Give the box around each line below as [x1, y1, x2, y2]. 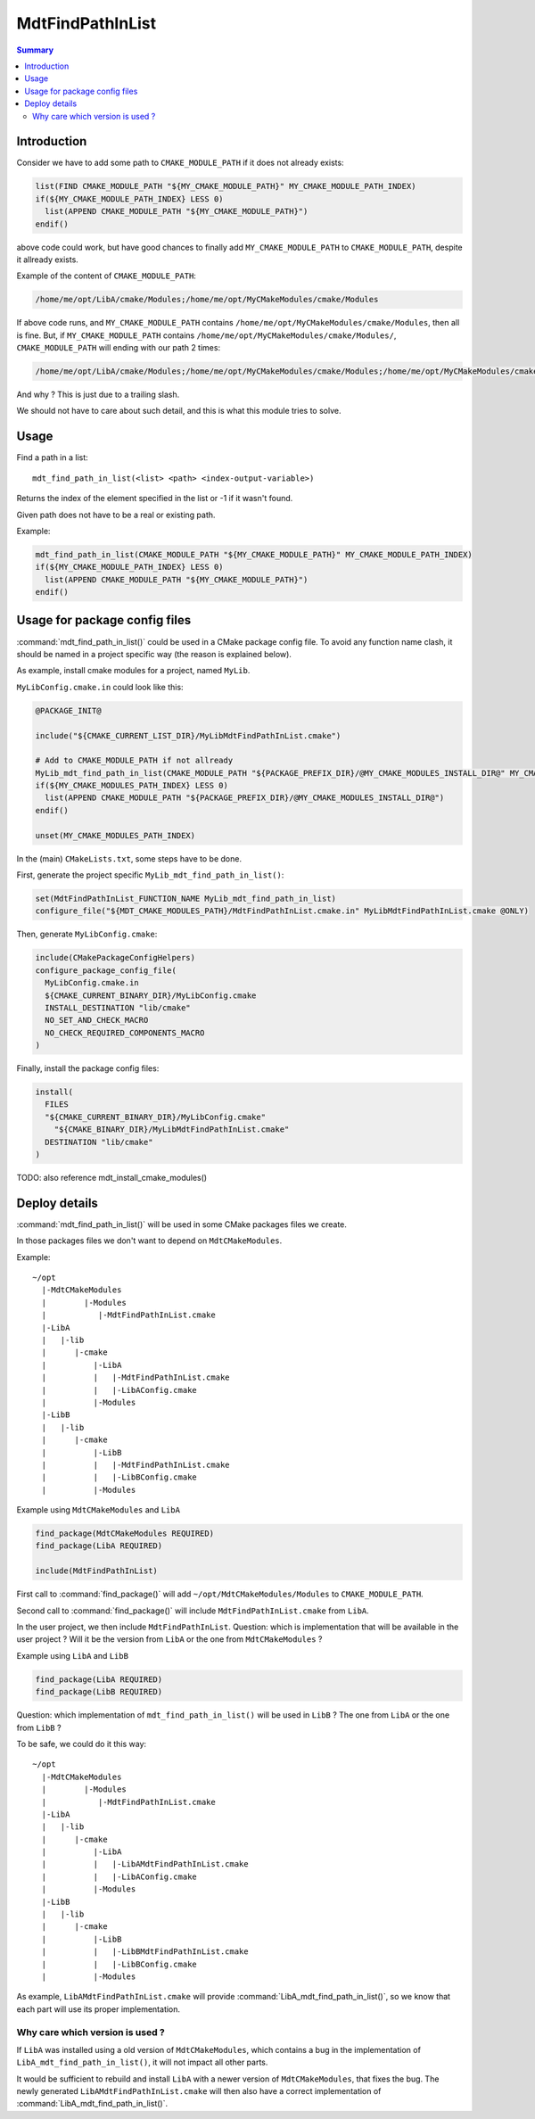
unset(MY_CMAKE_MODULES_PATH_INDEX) [35, 830, 196, 840]
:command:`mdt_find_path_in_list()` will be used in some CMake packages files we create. [16, 1218, 348, 1230]
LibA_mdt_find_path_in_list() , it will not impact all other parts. [16, 2057, 268, 2068]
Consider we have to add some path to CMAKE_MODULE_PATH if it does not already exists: [16, 157, 344, 169]
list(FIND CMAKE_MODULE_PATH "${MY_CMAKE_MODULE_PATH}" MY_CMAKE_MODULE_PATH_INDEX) [35, 181, 416, 192]
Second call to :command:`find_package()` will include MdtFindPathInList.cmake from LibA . [16, 1605, 369, 1616]
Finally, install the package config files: [16, 1063, 160, 1074]
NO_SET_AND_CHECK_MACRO [45, 1015, 149, 1026]
